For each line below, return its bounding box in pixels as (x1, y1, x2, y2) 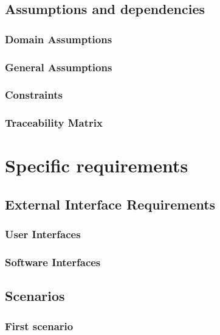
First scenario (5, 318, 74, 333)
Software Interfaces (5, 255, 101, 270)
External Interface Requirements (5, 194, 216, 213)
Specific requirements (5, 153, 188, 178)
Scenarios (5, 286, 65, 305)
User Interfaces (5, 227, 81, 242)
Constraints (5, 87, 63, 102)
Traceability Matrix (5, 115, 103, 130)
